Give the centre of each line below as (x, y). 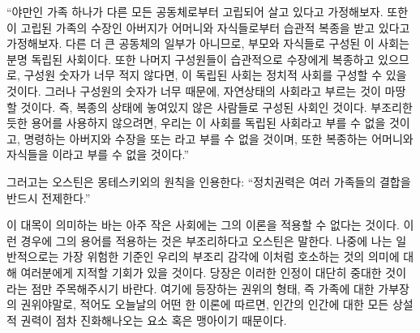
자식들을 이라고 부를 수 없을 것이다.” (98, 154)
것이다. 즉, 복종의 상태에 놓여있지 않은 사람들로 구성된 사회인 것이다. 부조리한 (216, 107)
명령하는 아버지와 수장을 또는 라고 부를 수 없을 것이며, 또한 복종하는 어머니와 (219, 138)
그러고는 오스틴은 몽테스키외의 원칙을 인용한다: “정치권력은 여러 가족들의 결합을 (209, 181)
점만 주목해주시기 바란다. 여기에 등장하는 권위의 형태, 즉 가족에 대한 (203, 288)
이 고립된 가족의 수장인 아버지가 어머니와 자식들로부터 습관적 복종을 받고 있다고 (208, 27)
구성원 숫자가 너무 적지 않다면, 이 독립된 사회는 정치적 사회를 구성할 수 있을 (215, 75)
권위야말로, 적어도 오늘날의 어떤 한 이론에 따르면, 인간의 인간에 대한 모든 (205, 304)
